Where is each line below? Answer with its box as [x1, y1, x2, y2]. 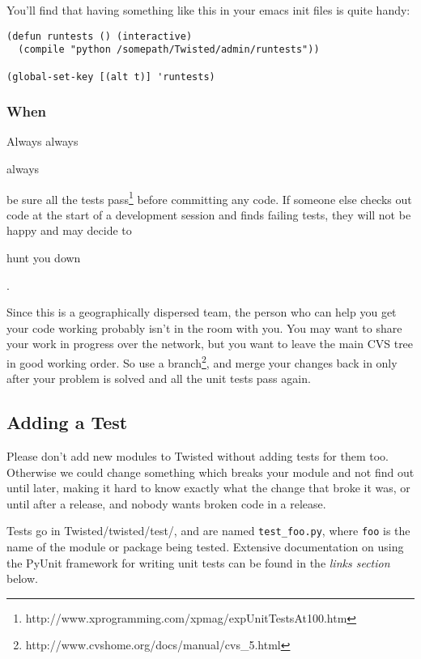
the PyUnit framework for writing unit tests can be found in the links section [6, 554, 390, 571]
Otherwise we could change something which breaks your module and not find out [6, 463, 415, 480]
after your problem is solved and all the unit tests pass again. [6, 370, 311, 387]
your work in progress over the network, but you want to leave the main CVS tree [6, 335, 414, 352]
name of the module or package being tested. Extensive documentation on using [6, 538, 404, 555]
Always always [6, 133, 79, 150]
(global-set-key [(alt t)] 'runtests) [6, 70, 215, 83]
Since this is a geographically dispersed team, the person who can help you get [6, 304, 397, 321]
